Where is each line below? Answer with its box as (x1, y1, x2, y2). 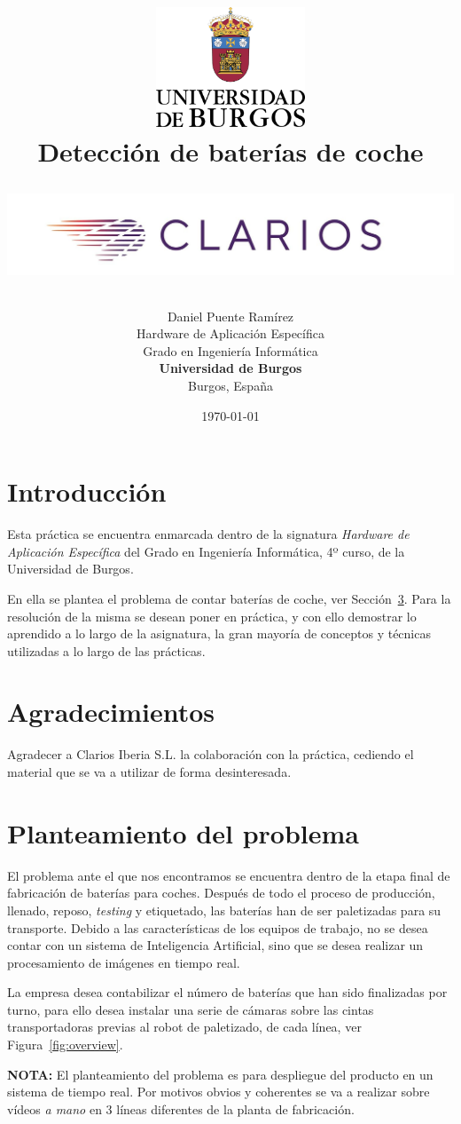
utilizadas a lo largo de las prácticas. (7, 641, 206, 660)
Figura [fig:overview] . (7, 1035, 123, 1054)
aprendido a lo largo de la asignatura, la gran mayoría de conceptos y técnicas (7, 624, 431, 643)
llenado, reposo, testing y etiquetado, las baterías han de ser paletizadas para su (7, 900, 441, 919)
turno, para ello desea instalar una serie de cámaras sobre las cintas (7, 1000, 374, 1018)
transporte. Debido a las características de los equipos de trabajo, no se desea (7, 918, 428, 937)
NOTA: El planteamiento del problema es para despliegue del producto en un (7, 1065, 434, 1083)
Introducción (7, 473, 167, 510)
